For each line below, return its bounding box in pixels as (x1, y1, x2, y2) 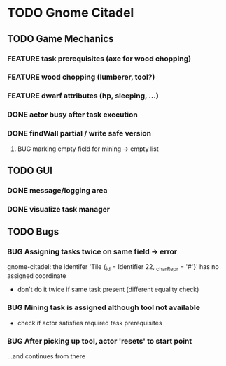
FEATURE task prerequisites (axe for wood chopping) (7, 54, 192, 64)
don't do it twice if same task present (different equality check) (17, 285, 199, 294)
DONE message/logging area (7, 185, 108, 195)
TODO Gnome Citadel (7, 5, 134, 21)
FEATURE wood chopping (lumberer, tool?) (7, 72, 155, 82)
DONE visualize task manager (7, 204, 111, 214)
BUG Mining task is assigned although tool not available (7, 302, 201, 312)
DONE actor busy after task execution (7, 110, 138, 119)
